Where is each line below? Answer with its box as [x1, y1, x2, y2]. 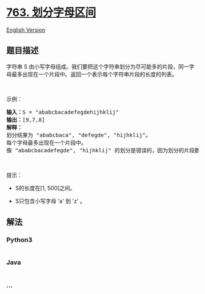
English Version [6, 26, 46, 34]
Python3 [6, 236, 32, 244]
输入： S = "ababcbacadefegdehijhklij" [6, 108, 119, 116]
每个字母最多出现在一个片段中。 [6, 139, 87, 146]
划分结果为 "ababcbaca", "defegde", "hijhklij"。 [6, 131, 151, 138]
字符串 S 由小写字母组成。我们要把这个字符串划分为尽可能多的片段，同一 [6, 62, 189, 70]
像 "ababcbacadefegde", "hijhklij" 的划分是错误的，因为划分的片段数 [6, 147, 200, 153]
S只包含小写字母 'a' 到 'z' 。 [15, 197, 85, 205]
